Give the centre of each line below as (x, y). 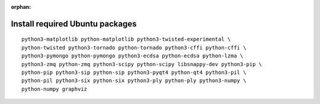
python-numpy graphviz (55, 89)
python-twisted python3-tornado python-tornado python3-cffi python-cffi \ (134, 48)
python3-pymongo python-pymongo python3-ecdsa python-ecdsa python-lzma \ (132, 56)
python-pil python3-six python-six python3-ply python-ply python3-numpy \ (134, 81)
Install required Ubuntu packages (74, 24)
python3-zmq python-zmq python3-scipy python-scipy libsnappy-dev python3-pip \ (142, 64)
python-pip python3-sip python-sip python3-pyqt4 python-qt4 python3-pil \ (134, 72)
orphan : (21, 7)
